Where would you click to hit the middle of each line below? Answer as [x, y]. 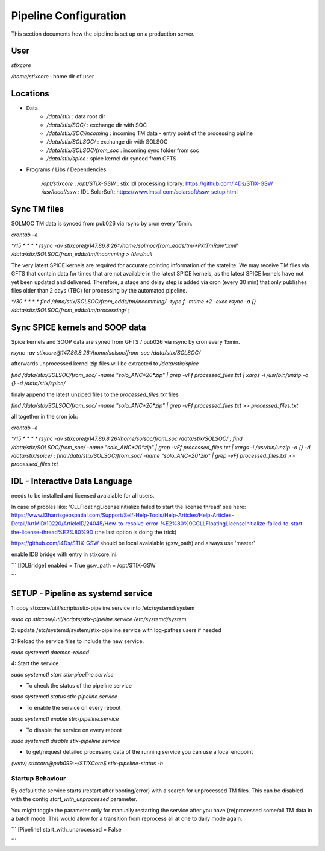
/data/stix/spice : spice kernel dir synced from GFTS [112, 159]
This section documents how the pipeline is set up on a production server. [103, 34]
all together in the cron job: [45, 417]
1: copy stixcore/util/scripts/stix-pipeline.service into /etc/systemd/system [103, 608]
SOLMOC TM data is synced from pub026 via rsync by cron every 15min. [102, 224]
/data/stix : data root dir [76, 116]
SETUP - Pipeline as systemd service [82, 594]
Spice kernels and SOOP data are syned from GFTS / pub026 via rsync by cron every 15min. [125, 341]
